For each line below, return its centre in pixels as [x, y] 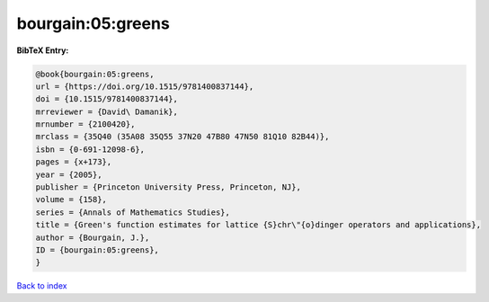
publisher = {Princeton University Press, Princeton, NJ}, [168, 187]
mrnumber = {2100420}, [85, 124]
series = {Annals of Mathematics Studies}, [133, 212]
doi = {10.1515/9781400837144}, [107, 99]
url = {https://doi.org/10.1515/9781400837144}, [145, 86]
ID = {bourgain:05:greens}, [97, 250]
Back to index [42, 286]
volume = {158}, [71, 200]
